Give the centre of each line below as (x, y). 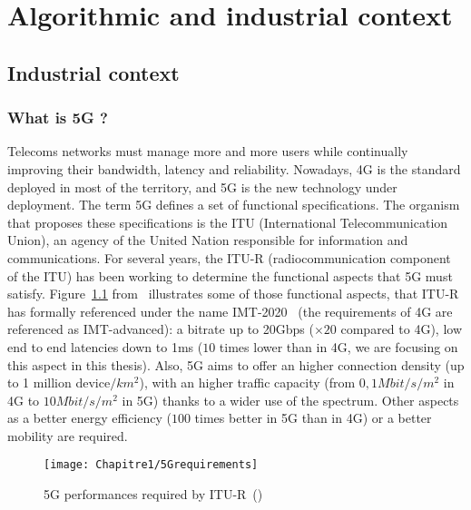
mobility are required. (68, 435)
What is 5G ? (58, 118)
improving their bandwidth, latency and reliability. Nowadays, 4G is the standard (234, 168)
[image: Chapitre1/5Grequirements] (151, 465)
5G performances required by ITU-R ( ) (153, 494)
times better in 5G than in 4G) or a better (313, 418)
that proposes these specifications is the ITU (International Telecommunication (228, 222)
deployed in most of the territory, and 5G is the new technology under (202, 186)
